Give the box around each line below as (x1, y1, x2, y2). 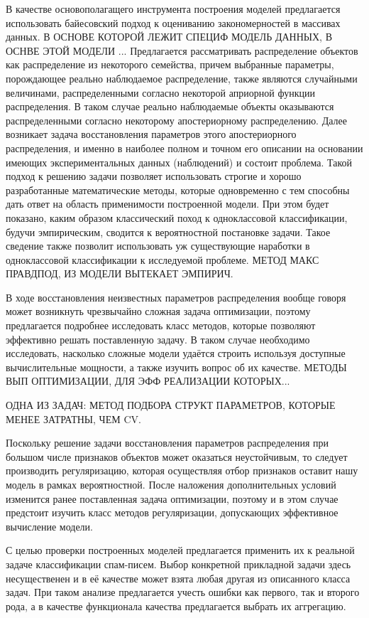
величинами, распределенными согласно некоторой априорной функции (6, 85, 315, 100)
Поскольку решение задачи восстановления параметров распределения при (6, 435, 329, 450)
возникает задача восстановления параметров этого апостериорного (6, 127, 297, 142)
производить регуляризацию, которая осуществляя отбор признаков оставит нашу (6, 463, 358, 478)
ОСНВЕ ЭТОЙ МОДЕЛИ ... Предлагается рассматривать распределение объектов (6, 43, 358, 58)
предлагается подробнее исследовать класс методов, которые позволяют (6, 318, 316, 333)
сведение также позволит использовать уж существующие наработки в (6, 238, 310, 253)
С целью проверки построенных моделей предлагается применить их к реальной (6, 543, 355, 558)
